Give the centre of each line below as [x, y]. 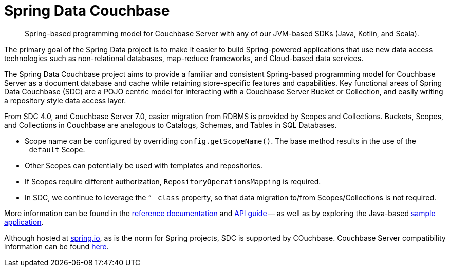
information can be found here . [57, 246]
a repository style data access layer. [65, 100]
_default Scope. [55, 149]
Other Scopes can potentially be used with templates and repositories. [144, 165]
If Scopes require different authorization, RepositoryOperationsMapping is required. [173, 181]
